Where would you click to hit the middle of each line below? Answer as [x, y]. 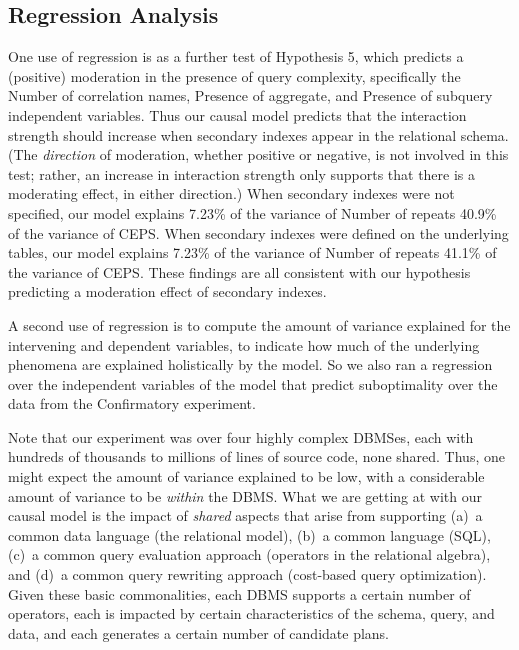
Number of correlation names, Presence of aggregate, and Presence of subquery [250, 95]
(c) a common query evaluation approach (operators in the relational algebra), [249, 554]
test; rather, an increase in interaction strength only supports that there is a [242, 173]
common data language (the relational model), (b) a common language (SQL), [249, 534]
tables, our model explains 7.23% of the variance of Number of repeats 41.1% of [252, 252]
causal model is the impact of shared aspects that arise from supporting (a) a [245, 515]
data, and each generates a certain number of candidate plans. [198, 632]
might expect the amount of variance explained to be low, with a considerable [246, 476]
